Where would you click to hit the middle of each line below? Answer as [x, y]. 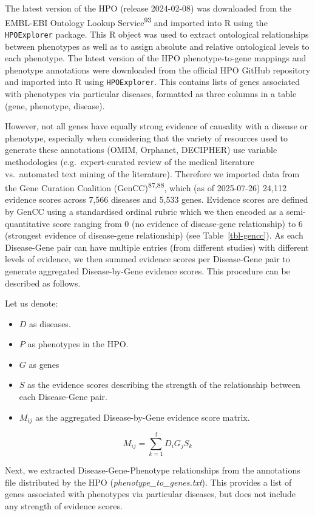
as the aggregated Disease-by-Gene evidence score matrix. [143, 417]
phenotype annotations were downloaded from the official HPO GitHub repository [158, 70]
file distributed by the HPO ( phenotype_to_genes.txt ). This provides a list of [148, 482]
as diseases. [50, 323]
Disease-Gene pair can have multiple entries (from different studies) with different [157, 247]
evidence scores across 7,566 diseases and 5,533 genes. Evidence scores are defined [157, 199]
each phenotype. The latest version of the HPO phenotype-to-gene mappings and [156, 58]
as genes [44, 364]
